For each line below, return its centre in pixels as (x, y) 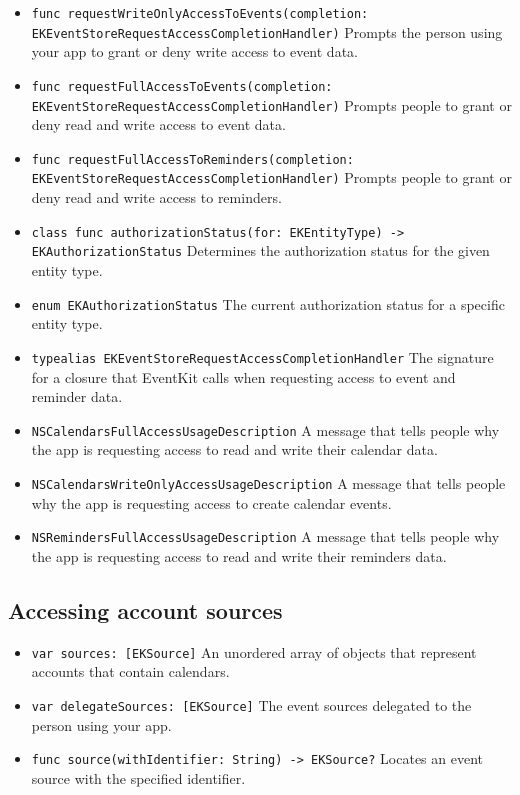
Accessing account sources (145, 609)
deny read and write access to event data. (158, 124)
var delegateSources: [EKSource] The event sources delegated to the (251, 704)
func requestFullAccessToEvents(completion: (182, 86)
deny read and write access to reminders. (156, 197)
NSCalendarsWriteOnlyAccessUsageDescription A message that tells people (268, 482)
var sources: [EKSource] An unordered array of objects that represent (254, 651)
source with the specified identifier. (138, 777)
